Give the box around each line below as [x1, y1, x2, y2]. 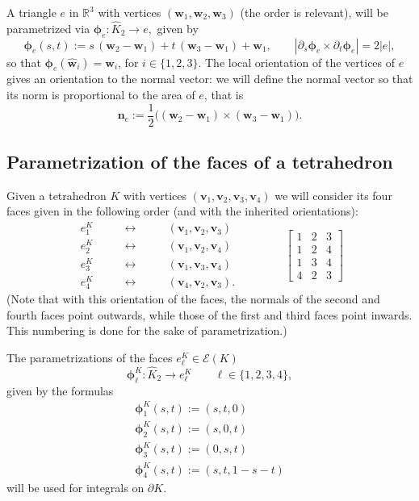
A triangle [6, 4, 57, 20]
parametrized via [6, 19, 90, 36]
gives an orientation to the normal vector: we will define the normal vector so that [6, 70, 413, 87]
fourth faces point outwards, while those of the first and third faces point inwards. [6, 306, 413, 323]
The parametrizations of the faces [6, 349, 173, 365]
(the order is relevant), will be [240, 4, 388, 20]
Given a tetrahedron [6, 186, 107, 203]
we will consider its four [274, 186, 392, 203]
